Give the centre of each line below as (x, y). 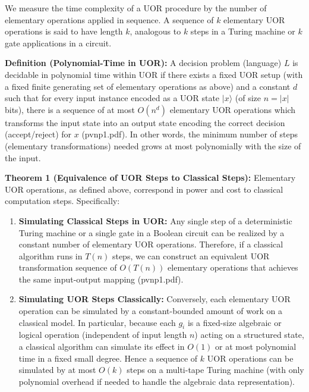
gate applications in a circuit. (58, 43)
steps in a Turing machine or (243, 31)
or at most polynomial (256, 346)
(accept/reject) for (38, 134)
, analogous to (155, 31)
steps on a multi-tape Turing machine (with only (215, 370)
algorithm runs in (51, 255)
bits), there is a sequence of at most (70, 109)
